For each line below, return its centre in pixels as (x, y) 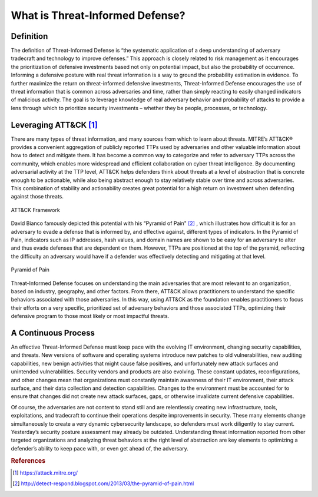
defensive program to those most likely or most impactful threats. (90, 316)
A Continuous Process (53, 333)
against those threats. (37, 197)
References (28, 460)
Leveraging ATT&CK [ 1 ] (54, 125)
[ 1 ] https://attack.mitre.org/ (45, 473)
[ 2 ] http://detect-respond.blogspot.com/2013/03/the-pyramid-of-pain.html (103, 483)
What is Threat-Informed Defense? (98, 15)
